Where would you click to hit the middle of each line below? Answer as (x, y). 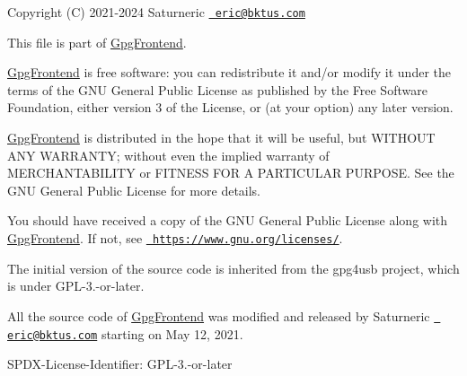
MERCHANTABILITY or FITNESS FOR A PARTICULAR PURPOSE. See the (231, 173)
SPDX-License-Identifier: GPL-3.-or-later (120, 364)
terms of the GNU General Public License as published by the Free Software (217, 89)
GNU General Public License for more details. (134, 190)
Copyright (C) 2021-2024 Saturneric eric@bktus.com (156, 12)
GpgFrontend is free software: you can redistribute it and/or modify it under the (229, 72)
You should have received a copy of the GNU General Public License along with (228, 220)
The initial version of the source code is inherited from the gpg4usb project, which (233, 268)
